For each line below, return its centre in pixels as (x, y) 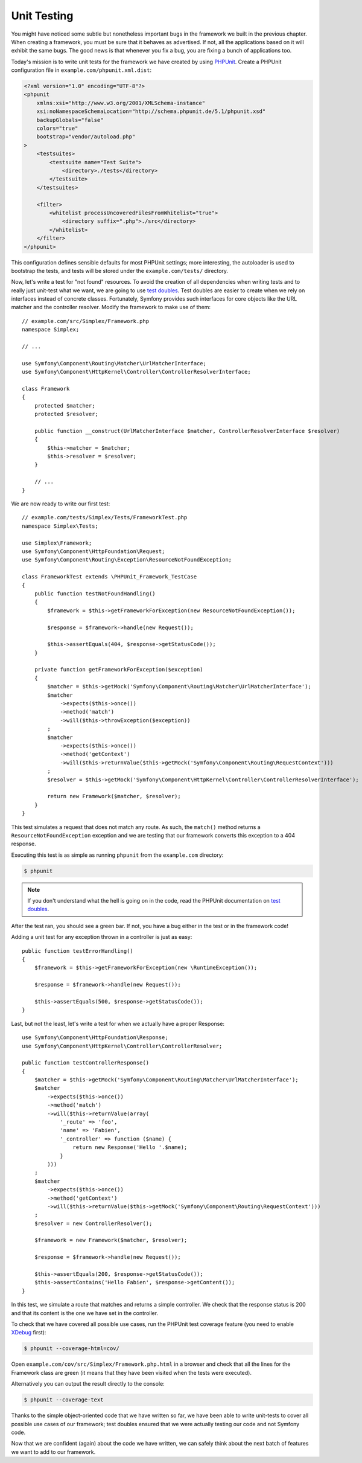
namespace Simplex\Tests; (60, 526)
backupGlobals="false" (70, 120)
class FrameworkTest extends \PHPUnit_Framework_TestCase (110, 577)
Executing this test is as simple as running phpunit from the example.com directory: (117, 855)
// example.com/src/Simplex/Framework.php (86, 321)
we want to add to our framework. (53, 1452)
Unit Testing (42, 16)
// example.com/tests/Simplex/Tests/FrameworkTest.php (105, 517)
